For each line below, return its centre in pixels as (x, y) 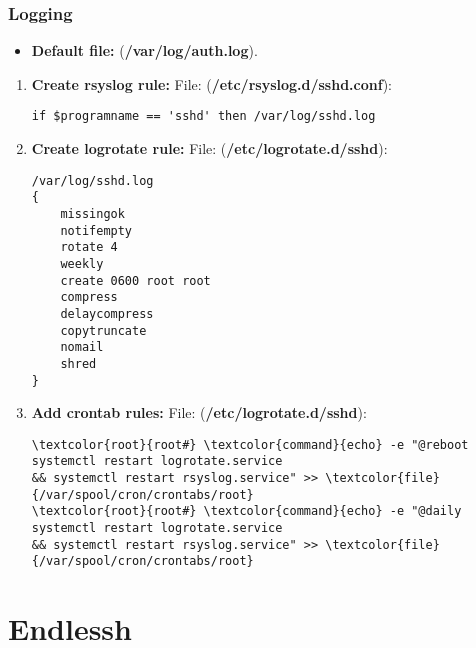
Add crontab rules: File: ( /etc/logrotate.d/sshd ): (199, 412)
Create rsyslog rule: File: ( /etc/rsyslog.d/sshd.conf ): (211, 83)
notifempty (96, 230)
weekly (82, 263)
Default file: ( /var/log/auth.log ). (144, 50)
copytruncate (103, 330)
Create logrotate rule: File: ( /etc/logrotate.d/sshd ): (209, 148)
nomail (82, 347)
